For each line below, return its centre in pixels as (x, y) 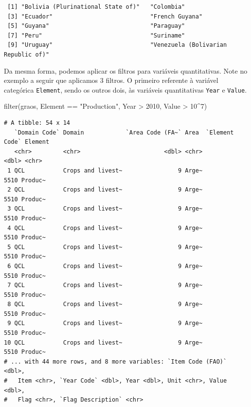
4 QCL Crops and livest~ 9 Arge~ (105, 228)
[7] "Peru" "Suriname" (96, 35)
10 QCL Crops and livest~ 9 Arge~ (103, 342)
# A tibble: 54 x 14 (37, 123)
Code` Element (27, 142)
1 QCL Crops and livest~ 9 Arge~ (105, 170)
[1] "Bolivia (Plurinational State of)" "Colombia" (96, 7)
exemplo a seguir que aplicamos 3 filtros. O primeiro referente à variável (111, 80)
